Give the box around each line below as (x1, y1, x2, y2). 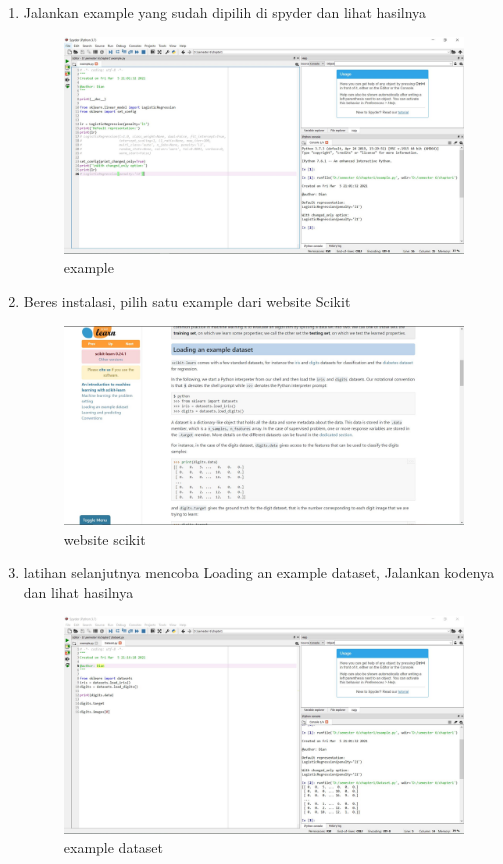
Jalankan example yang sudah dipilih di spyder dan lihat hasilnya (23, 2, 427, 22)
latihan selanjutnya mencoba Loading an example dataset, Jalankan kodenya (23, 562, 495, 583)
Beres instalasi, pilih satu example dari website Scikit (23, 291, 351, 312)
